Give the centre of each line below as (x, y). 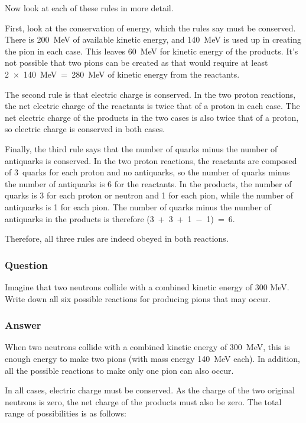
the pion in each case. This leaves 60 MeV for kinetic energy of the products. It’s (152, 51)
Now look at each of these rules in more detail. (89, 8)
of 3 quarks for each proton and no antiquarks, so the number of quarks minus (147, 172)
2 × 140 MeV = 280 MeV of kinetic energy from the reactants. (122, 74)
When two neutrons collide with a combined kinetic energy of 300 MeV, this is (147, 347)
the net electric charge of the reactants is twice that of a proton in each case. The (152, 106)
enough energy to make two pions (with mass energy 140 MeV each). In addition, (153, 358)
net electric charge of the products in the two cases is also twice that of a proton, (152, 117)
